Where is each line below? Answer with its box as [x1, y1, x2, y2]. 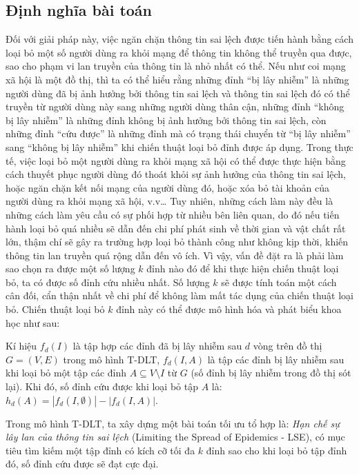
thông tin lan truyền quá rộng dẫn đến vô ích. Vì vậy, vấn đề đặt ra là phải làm [6, 247, 344, 262]
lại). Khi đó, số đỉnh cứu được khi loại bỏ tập [6, 379, 198, 394]
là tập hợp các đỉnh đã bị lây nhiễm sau [72, 338, 242, 353]
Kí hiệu [6, 338, 37, 353]
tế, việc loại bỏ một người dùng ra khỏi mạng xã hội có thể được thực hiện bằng [6, 153, 346, 168]
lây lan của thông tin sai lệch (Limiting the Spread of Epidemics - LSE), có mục [6, 429, 345, 444]
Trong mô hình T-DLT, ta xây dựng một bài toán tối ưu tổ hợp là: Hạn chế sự [6, 416, 340, 430]
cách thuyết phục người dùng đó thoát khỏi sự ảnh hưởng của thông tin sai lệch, [6, 167, 346, 181]
